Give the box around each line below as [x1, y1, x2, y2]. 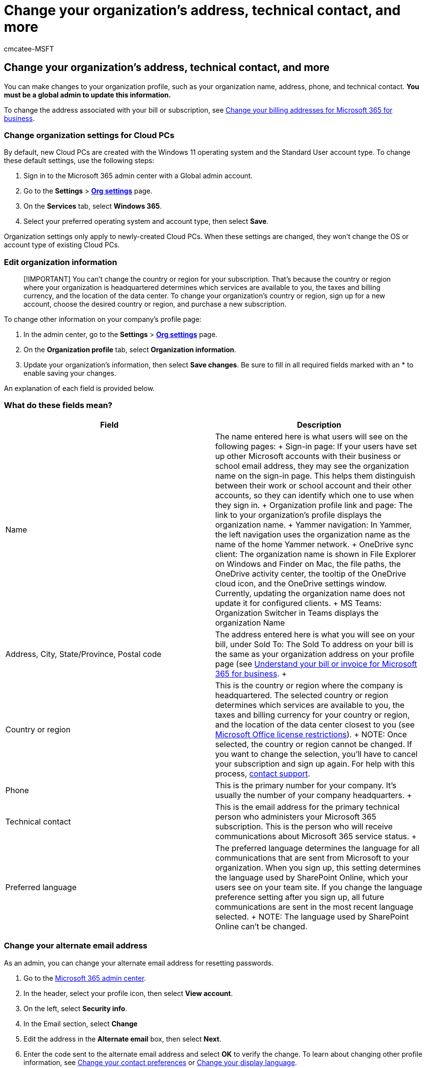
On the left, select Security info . [23, 1004, 127, 1013]
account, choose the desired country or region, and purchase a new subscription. [23, 300, 287, 309]
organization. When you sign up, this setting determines [215, 862, 421, 873]
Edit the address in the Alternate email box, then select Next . [23, 1034, 222, 1043]
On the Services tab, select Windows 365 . [23, 202, 162, 211]
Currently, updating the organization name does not [215, 588, 405, 598]
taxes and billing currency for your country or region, [215, 709, 410, 720]
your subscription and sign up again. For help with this [215, 758, 415, 769]
